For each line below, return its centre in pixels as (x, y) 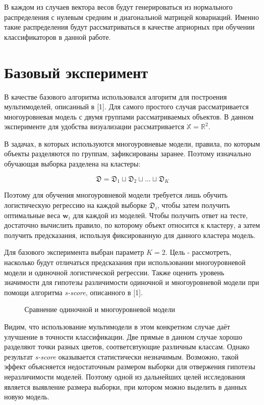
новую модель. (27, 397)
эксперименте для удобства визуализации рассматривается (94, 126)
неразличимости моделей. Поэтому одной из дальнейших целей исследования (125, 376)
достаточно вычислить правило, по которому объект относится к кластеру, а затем (132, 225)
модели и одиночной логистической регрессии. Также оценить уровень (114, 272)
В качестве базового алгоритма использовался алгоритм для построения (116, 96)
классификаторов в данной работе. (58, 37)
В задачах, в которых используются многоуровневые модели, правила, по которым (132, 143)
